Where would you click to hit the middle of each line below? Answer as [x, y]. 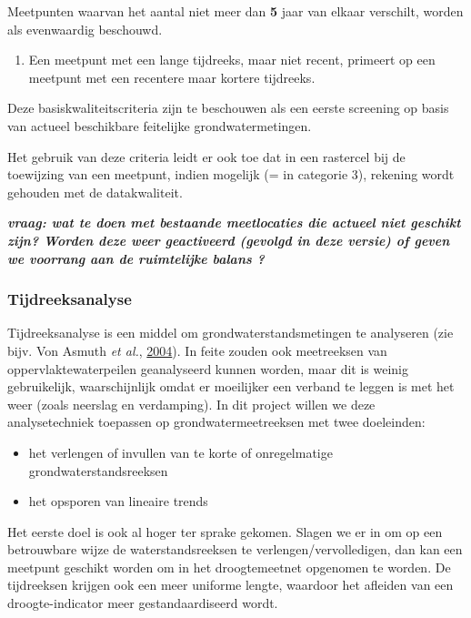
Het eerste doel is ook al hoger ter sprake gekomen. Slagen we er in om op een [225, 531]
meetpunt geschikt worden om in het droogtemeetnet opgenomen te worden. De [229, 567]
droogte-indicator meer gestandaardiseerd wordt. [143, 603]
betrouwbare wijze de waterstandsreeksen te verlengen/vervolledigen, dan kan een [235, 549]
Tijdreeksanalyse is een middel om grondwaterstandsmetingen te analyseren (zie [230, 333]
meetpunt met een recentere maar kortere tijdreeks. [172, 77]
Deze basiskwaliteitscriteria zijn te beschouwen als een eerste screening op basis [228, 108]
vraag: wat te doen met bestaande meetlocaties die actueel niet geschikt [234, 223]
